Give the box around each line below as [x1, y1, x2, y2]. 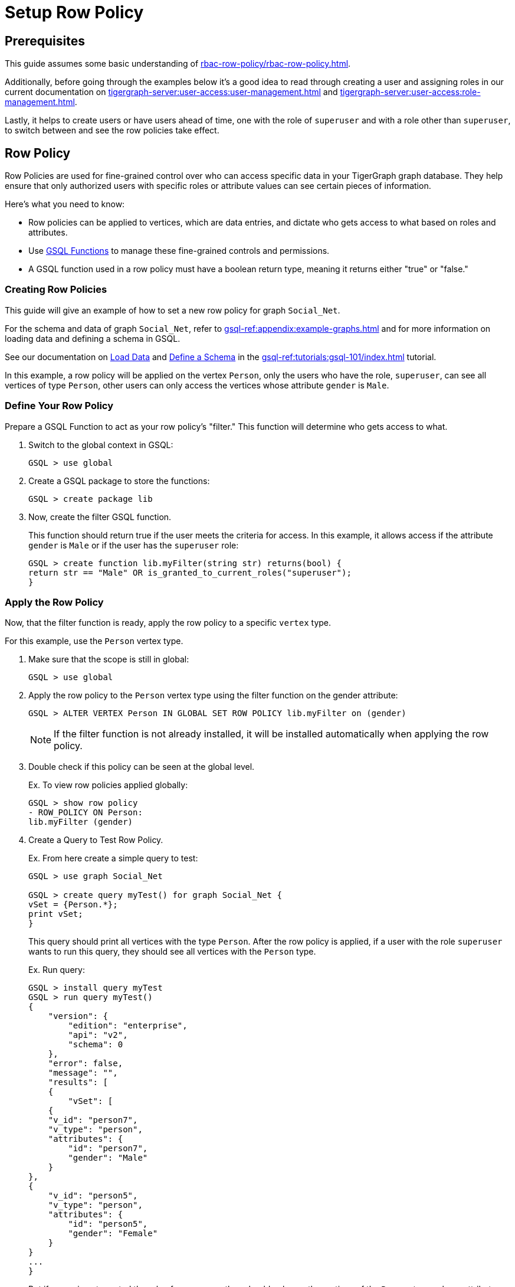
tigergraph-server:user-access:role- [340, 87, 481, 97]
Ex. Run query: [28, 965, 85, 975]
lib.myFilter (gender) [28, 817, 133, 827]
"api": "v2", [68, 1030, 128, 1040]
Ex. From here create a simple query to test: [28, 853, 198, 864]
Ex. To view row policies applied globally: [28, 780, 188, 791]
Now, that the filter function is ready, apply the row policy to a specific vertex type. [5, 618, 332, 628]
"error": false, [48, 1059, 123, 1069]
